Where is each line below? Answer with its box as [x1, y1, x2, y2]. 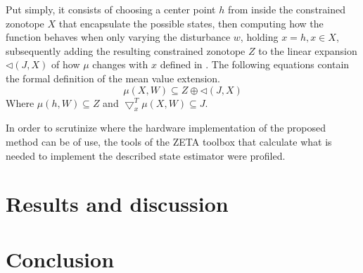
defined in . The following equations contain [160, 57, 350, 72]
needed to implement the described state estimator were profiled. [6, 148, 286, 163]
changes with [92, 57, 148, 72]
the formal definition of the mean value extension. [6, 70, 221, 85]
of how [51, 57, 80, 72]
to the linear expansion [258, 43, 357, 58]
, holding [240, 30, 279, 44]
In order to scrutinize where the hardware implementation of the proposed [6, 120, 326, 135]
